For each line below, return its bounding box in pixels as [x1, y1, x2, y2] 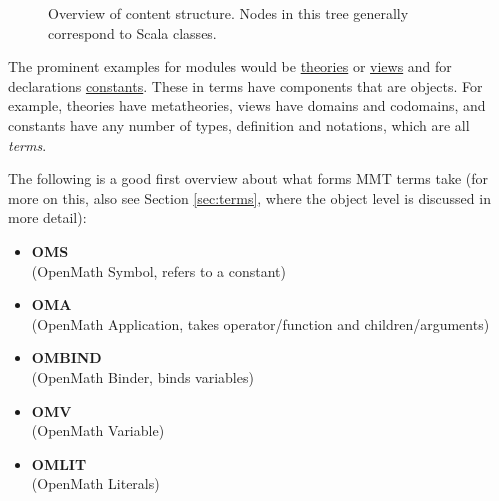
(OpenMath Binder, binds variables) [31, 366, 254, 387]
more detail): [8, 207, 87, 228]
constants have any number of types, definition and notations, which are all [8, 114, 470, 135]
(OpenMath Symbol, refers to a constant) [31, 260, 286, 281]
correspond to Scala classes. [48, 22, 217, 43]
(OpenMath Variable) [31, 420, 165, 441]
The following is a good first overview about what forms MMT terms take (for [8, 168, 489, 189]
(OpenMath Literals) [31, 473, 160, 494]
